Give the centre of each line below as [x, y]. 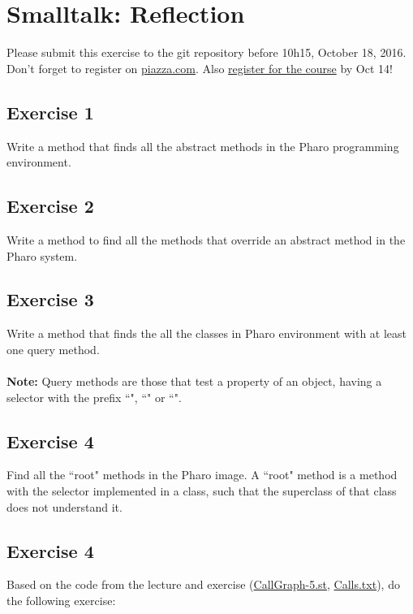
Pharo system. [42, 255]
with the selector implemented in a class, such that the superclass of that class [202, 491]
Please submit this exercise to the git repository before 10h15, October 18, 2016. [206, 52]
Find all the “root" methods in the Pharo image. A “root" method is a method [202, 475]
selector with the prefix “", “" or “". [94, 397]
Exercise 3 [50, 299]
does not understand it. [65, 506]
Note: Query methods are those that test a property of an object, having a [194, 381]
